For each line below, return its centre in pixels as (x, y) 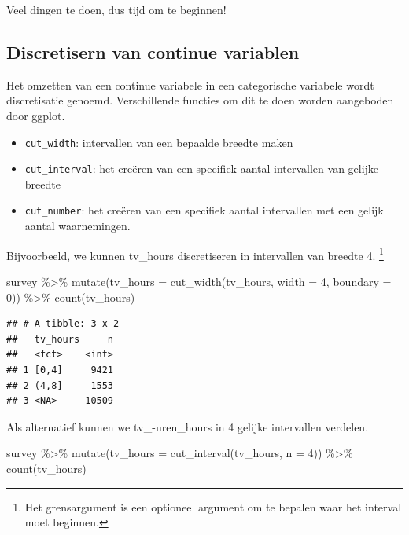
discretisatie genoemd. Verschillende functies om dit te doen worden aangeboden (200, 100)
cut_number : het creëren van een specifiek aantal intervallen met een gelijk (204, 210)
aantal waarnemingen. (77, 226)
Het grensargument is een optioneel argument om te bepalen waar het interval (213, 506)
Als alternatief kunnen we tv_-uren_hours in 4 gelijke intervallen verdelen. (188, 426)
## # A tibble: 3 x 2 (63, 324)
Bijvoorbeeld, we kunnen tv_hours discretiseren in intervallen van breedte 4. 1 (195, 254)
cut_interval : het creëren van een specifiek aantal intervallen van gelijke (202, 169)
